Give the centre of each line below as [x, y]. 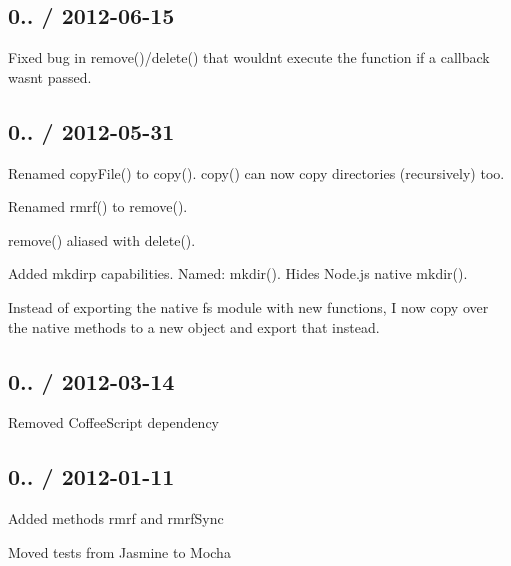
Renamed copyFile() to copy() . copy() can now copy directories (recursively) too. [256, 172]
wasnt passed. [50, 76]
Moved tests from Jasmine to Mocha [119, 551]
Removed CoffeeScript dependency [113, 422]
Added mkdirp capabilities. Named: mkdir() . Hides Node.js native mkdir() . [238, 273]
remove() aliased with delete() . [102, 239]
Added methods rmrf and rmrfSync [116, 518]
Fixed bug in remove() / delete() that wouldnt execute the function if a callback [249, 57]
